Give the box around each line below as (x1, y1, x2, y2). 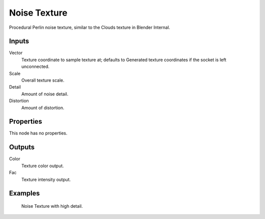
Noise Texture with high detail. (21, 203, 83, 209)
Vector (9, 50, 23, 56)
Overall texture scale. (21, 77, 65, 83)
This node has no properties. (9, 130, 68, 136)
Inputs (9, 37, 29, 45)
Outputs (9, 143, 35, 152)
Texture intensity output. (21, 176, 71, 182)
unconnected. (21, 64, 50, 69)
